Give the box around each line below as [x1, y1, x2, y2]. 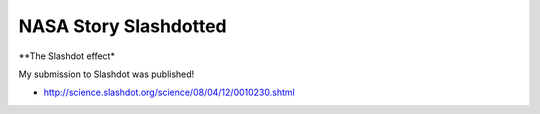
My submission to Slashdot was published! [18, 68, 195, 80]
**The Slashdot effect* [18, 50, 115, 62]
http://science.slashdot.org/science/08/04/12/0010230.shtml [43, 86, 295, 99]
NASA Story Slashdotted [18, 15, 227, 37]
